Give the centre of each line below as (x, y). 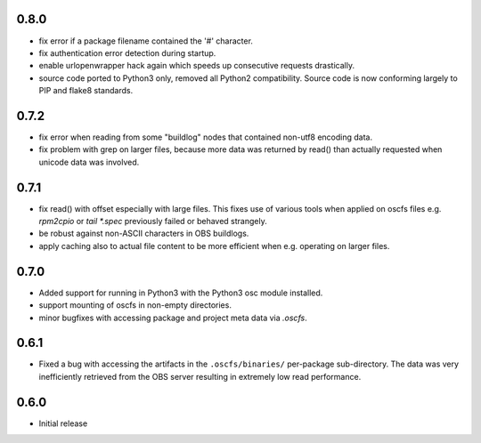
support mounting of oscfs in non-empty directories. (135, 305)
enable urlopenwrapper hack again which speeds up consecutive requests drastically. (197, 66)
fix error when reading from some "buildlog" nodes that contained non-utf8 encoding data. (206, 137)
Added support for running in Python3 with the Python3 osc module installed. (181, 293)
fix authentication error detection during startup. (127, 52)
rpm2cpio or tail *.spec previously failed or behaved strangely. (153, 221)
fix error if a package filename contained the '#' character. (146, 41)
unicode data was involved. (89, 162)
